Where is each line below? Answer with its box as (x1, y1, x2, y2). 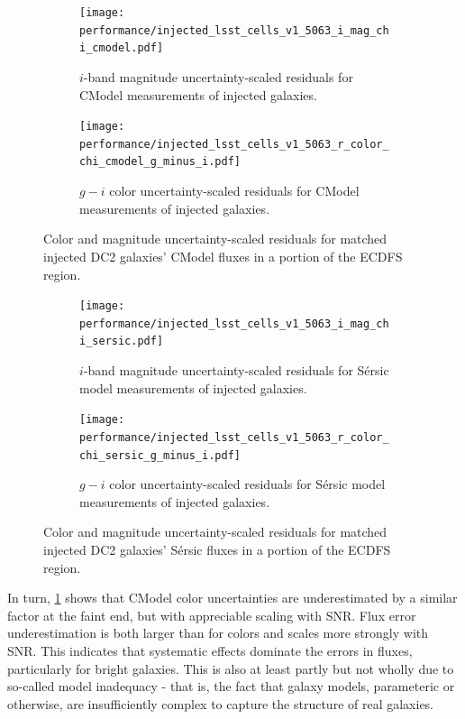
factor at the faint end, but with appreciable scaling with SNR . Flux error (7, 605, 416, 624)
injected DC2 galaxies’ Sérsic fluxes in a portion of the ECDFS (43, 540, 391, 558)
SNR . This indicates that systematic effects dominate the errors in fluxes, (7, 641, 413, 659)
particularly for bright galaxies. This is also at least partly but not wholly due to (7, 659, 454, 678)
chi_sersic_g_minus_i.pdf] (79, 448, 241, 462)
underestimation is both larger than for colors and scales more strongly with (7, 623, 429, 642)
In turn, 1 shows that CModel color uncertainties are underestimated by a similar (7, 588, 458, 607)
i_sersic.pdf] (79, 335, 164, 348)
